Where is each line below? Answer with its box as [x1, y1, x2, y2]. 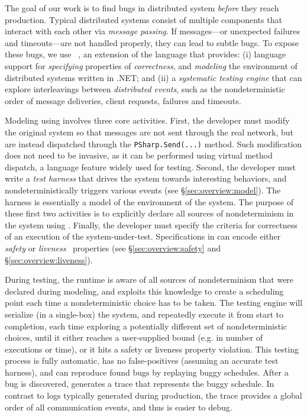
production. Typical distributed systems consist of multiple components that [5, 13, 282, 25]
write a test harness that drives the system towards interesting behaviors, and [5, 172, 287, 185]
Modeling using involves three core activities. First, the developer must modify [5, 114, 290, 127]
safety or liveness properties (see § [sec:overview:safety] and [5, 241, 221, 254]
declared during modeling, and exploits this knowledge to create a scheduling [5, 285, 284, 297]
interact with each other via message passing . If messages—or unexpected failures [5, 25, 300, 37]
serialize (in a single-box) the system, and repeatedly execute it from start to [5, 308, 284, 320]
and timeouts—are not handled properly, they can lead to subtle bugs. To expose [5, 36, 299, 49]
